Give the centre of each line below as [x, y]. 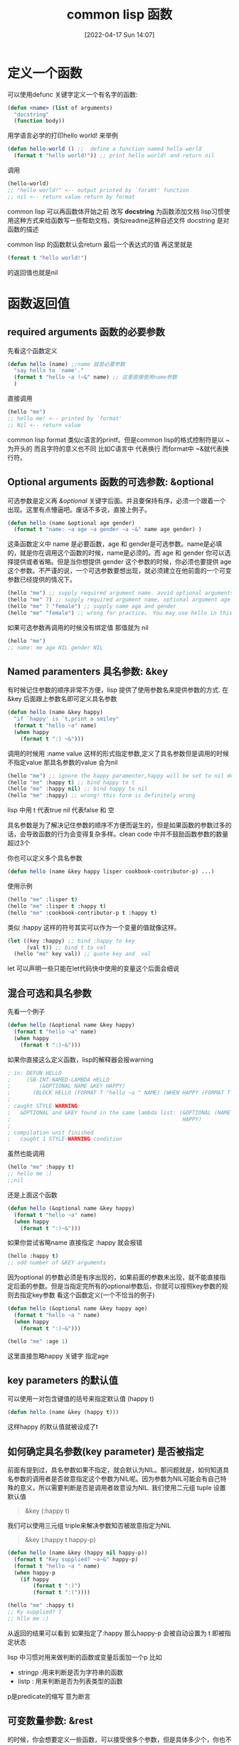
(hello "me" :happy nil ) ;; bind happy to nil [78, 789]
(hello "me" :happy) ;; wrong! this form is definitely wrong [101, 796]
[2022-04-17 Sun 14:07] [119, 35]
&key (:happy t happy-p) [60, 1540]
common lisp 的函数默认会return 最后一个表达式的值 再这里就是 [100, 244]
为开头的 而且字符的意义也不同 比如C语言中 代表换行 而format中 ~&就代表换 [118, 449]
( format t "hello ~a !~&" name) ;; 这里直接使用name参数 [96, 377]
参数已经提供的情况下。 [42, 580]
